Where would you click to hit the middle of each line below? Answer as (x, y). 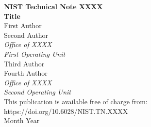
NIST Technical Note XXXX (53, 6)
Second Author (26, 35)
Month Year (22, 120)
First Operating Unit (35, 54)
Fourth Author (26, 73)
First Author (23, 25)
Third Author (24, 63)
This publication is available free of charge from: (76, 101)
